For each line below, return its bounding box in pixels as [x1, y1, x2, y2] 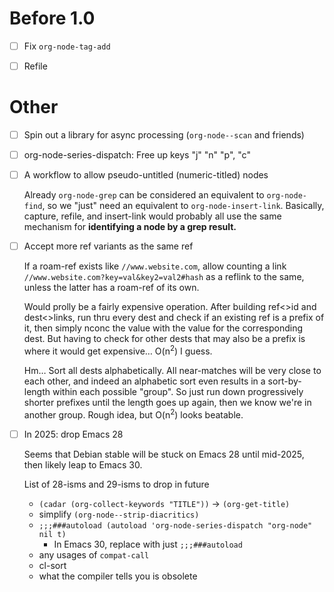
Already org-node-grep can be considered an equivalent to [23, 189, 265, 201]
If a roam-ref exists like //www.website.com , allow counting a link [23, 260, 287, 272]
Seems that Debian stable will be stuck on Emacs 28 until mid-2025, [23, 448, 305, 460]
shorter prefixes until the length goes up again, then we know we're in [23, 396, 312, 408]
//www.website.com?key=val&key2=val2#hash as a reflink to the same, [23, 271, 305, 283]
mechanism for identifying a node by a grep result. [23, 221, 237, 233]
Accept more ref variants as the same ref [23, 240, 194, 252]
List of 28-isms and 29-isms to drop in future [23, 478, 210, 490]
